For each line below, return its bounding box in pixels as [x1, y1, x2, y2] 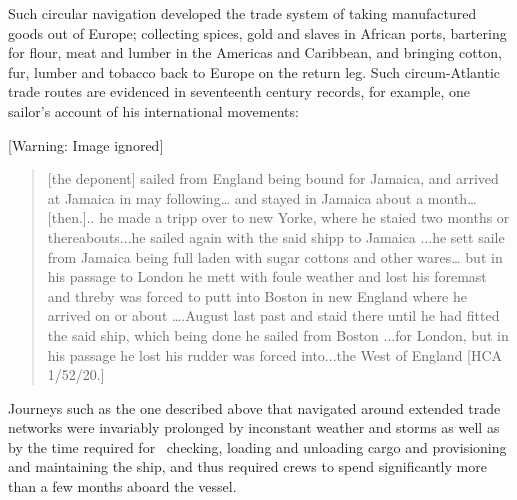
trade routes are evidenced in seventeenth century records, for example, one [8, 81, 471, 102]
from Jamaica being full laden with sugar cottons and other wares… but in [47, 246, 503, 267]
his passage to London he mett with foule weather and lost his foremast [47, 266, 487, 287]
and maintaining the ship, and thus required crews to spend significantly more [8, 456, 487, 477]
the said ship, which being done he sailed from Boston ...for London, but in [47, 324, 509, 345]
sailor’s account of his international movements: [8, 100, 299, 121]
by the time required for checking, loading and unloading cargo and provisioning [8, 436, 507, 457]
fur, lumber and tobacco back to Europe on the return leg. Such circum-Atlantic [8, 61, 501, 82]
